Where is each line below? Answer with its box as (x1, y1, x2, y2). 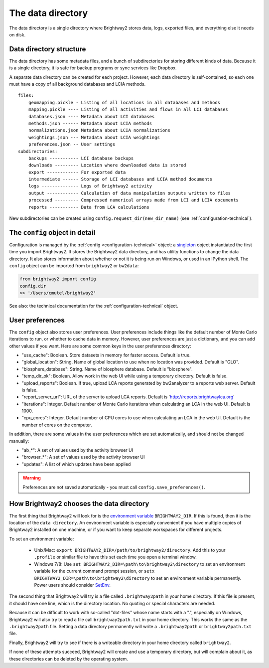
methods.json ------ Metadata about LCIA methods (28, 120, 152, 126)
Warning (22, 475, 41, 481)
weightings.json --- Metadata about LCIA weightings (28, 135, 160, 140)
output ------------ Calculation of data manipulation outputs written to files (28, 190, 231, 196)
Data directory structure (9, 45, 86, 53)
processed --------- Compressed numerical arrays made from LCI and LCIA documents (28, 197, 239, 203)
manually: (9, 438, 29, 444)
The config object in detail (9, 228, 96, 237)
